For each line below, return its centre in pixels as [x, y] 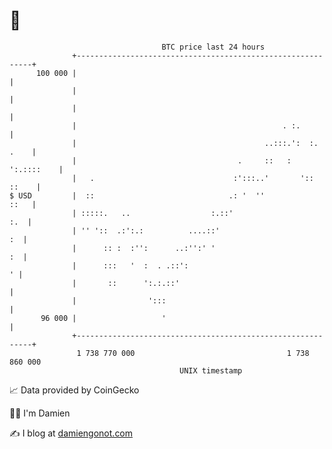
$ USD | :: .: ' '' [137, 195]
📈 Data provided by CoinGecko [74, 390]
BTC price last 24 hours [213, 47]
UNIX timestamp [211, 370]
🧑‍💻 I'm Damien [40, 413]
